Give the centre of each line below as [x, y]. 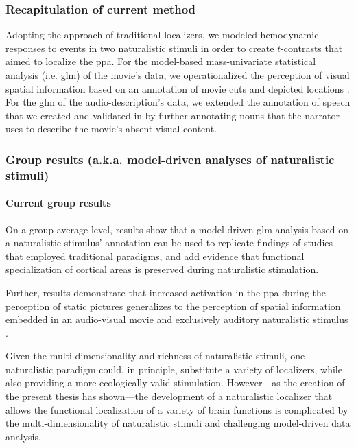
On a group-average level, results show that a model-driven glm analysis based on [177, 229]
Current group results [58, 203]
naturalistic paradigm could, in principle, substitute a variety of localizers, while [174, 369]
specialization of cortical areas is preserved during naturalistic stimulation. [162, 269]
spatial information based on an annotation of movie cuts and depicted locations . [178, 88]
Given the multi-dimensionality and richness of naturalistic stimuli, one [155, 356]
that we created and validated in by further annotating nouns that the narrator [173, 115]
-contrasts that [312, 48]
